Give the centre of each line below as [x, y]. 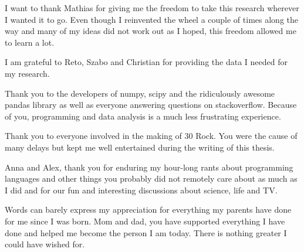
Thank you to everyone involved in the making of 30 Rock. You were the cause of [151, 136]
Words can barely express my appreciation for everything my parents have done [148, 210]
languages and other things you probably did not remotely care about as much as [151, 178]
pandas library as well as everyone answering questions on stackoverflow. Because [151, 105]
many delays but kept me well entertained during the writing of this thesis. [140, 147]
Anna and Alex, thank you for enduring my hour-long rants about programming [149, 167]
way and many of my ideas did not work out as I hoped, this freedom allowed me [151, 31]
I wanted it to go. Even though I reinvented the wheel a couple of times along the [151, 19]
